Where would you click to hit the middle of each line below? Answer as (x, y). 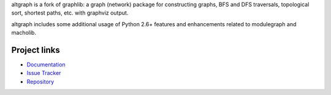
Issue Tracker (44, 73)
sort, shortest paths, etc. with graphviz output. (70, 13)
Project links (36, 50)
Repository (40, 82)
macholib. (24, 33)
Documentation (46, 65)
